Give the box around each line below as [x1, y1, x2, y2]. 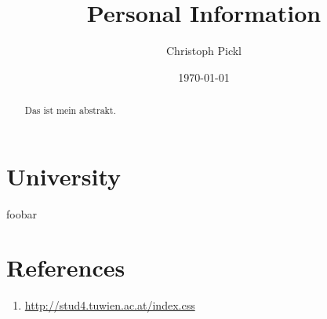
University [6, 159, 121, 192]
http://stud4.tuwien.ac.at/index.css [24, 297, 195, 313]
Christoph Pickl [166, 42, 242, 59]
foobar [6, 205, 37, 222]
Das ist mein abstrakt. [24, 104, 116, 117]
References [6, 251, 125, 284]
